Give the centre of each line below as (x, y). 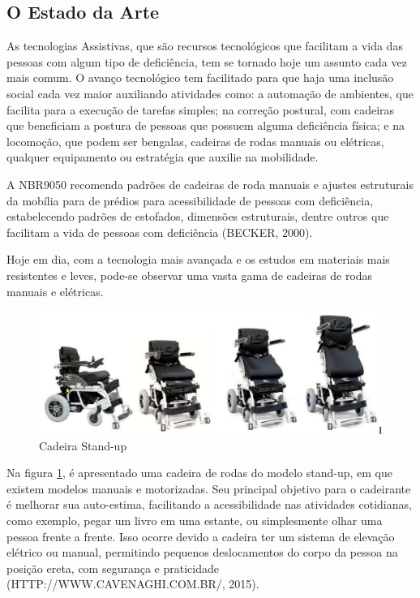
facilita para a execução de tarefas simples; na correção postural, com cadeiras (201, 109)
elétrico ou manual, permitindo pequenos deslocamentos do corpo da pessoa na (202, 552)
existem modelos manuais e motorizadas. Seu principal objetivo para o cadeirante (209, 488)
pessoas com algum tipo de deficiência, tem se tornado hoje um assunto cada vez (207, 61)
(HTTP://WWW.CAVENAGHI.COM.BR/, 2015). (133, 584)
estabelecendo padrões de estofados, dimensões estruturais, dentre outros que (198, 216)
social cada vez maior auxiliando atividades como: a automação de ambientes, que (210, 93)
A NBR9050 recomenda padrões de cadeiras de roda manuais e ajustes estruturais (210, 184)
